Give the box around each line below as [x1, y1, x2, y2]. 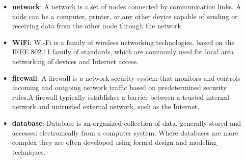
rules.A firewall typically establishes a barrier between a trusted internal [12, 91, 229, 102]
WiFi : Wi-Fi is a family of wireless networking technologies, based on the [12, 37, 235, 47]
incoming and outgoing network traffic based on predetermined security [12, 82, 227, 92]
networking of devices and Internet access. [12, 56, 139, 66]
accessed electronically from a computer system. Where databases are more [12, 127, 239, 137]
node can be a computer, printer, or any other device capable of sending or [12, 11, 238, 21]
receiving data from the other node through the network [12, 21, 181, 31]
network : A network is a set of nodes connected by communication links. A [12, 1, 242, 11]
